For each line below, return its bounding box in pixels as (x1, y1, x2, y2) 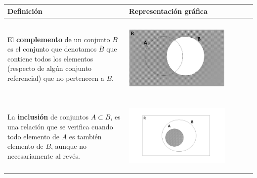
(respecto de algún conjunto (7, 63, 92, 73)
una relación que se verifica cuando (7, 121, 113, 132)
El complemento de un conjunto (7, 34, 110, 44)
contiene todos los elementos (7, 53, 93, 63)
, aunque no (51, 141, 86, 151)
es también (69, 131, 102, 141)
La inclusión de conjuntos (7, 112, 88, 122)
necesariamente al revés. (7, 150, 80, 161)
